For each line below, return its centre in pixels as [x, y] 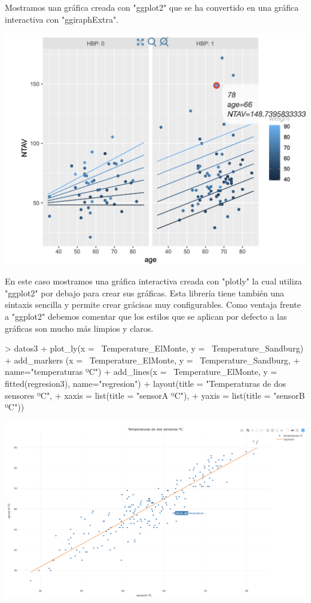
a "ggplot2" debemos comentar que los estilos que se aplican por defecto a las [146, 316]
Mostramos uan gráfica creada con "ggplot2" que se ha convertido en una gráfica [152, 7]
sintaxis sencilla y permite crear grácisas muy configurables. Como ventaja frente [153, 304]
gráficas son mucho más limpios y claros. [79, 328]
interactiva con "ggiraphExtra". [62, 19]
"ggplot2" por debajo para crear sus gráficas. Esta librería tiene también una [145, 293]
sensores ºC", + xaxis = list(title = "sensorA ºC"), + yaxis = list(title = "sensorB [155, 395]
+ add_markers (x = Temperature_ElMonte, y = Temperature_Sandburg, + [153, 360]
